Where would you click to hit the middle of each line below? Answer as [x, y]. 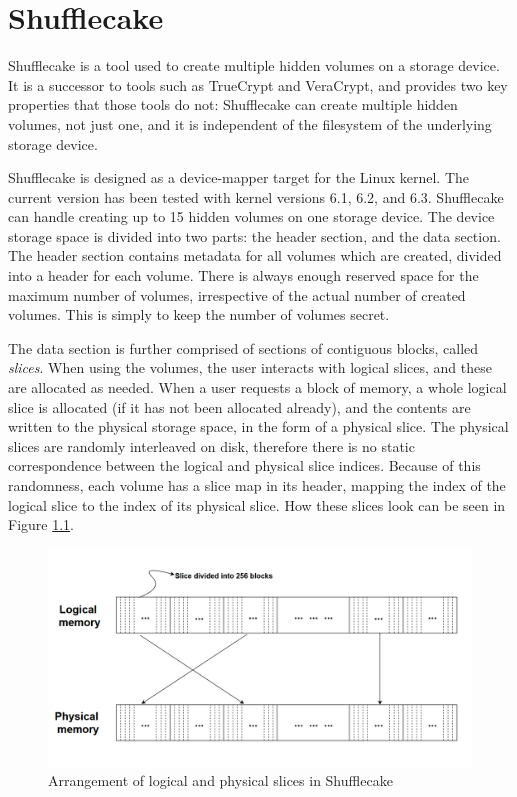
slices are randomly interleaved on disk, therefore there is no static [211, 445]
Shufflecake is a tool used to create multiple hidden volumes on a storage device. [254, 65]
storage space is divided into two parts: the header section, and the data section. [254, 235]
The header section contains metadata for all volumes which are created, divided [255, 255]
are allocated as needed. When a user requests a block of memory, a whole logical [257, 387]
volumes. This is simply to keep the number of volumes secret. [199, 314]
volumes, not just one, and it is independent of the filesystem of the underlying [250, 123]
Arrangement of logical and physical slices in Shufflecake [220, 780]
